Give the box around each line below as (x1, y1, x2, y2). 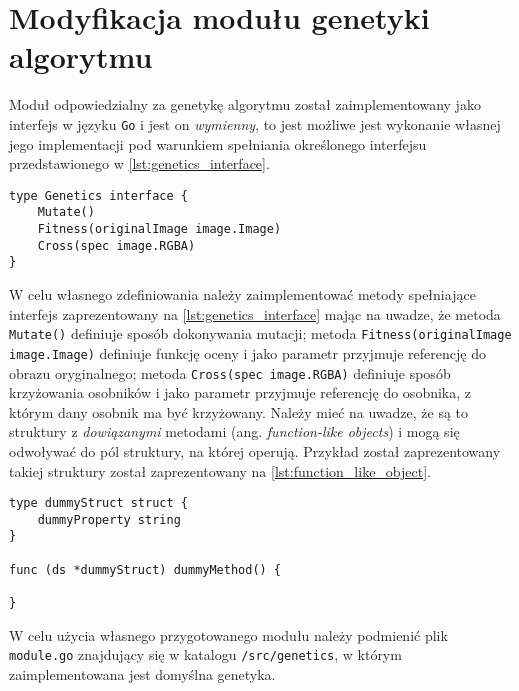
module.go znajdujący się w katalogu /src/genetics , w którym (9, 644, 402, 665)
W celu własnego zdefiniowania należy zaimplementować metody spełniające (9, 284, 476, 305)
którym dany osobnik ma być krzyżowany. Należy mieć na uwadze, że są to (9, 401, 469, 422)
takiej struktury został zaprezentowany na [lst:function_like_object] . (9, 460, 431, 481)
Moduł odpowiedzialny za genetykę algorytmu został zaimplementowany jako (9, 94, 481, 115)
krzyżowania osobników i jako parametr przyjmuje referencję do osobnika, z (9, 382, 471, 403)
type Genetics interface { (9, 188, 188, 203)
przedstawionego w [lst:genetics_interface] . (9, 153, 270, 174)
